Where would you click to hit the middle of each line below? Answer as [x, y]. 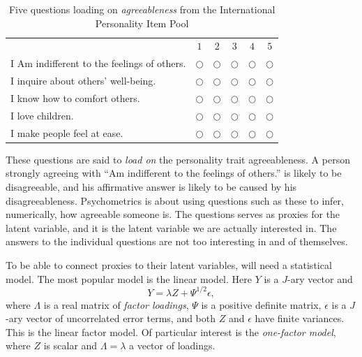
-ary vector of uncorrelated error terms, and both [111, 318]
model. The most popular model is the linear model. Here [129, 278]
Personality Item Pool [142, 23]
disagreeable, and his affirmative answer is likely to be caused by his [151, 186]
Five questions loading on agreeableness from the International [142, 9]
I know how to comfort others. [75, 97]
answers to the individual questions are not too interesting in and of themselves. [177, 241]
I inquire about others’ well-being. [83, 81]
